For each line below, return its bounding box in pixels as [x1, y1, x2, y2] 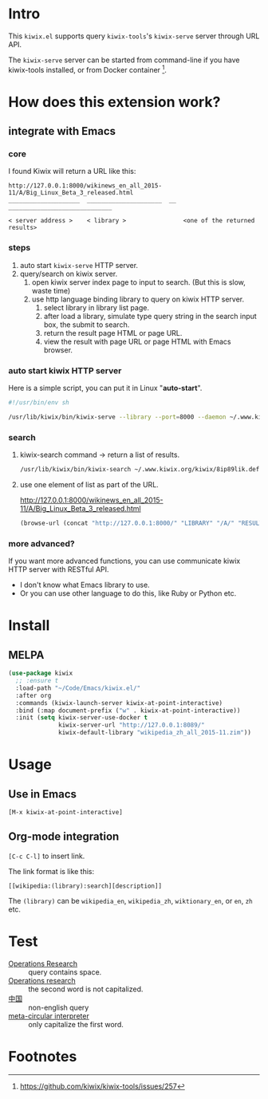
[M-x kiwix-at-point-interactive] [8, 809, 124, 817]
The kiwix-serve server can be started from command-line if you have [8, 55, 240, 65]
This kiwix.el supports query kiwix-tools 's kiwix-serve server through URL [8, 31, 260, 41]
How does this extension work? [8, 93, 221, 111]
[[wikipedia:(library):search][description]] [8, 882, 162, 890]
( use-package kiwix [8, 669, 73, 678]
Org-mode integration [8, 830, 120, 844]
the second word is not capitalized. [28, 984, 144, 994]
